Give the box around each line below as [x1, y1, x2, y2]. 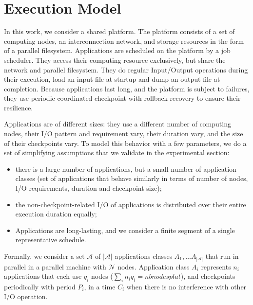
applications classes [115, 251, 173, 261]
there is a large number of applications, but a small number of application [15, 163, 236, 174]
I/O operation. [4, 291, 48, 301]
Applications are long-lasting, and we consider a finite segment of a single [15, 225, 235, 235]
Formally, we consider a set [4, 251, 85, 261]
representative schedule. [15, 234, 86, 245]
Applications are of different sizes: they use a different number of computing [4, 119, 231, 129]
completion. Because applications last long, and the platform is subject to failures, [4, 83, 250, 93]
